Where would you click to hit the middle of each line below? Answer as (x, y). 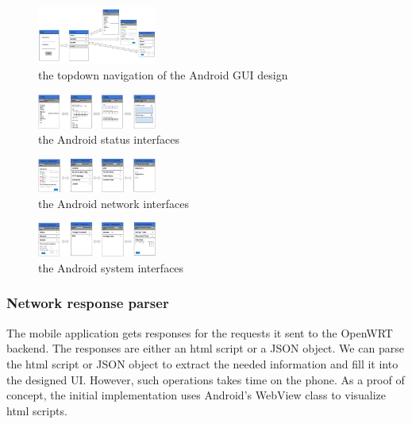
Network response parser (88, 303)
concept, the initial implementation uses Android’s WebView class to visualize (196, 395)
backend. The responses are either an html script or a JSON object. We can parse (205, 348)
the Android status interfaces (109, 139)
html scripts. (37, 410)
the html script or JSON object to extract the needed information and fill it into (202, 363)
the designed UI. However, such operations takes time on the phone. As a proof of (206, 379)
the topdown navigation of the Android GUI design (163, 75)
